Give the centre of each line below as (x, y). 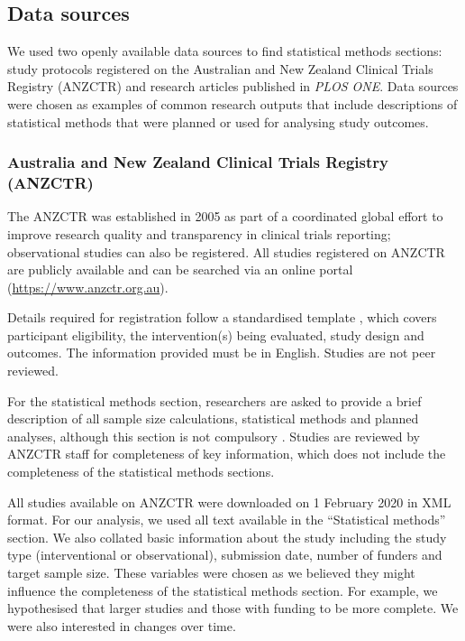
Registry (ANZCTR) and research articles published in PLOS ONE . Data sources (233, 86)
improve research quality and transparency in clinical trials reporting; (199, 233)
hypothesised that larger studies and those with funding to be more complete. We (233, 608)
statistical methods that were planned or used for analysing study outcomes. (218, 121)
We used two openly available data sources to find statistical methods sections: (225, 51)
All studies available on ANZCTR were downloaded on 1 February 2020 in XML (229, 502)
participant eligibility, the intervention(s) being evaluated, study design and (216, 334)
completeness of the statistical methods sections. (141, 472)
